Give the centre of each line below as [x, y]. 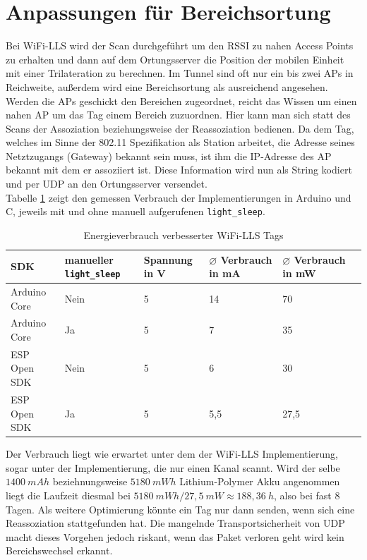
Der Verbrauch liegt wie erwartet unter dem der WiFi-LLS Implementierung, [172, 454]
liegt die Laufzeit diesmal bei [68, 495]
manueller [89, 259]
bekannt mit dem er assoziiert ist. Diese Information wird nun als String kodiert [179, 170]
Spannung [168, 259]
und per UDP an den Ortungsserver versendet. [107, 184]
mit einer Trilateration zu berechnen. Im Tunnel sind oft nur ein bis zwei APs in [180, 73]
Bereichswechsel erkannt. [59, 550]
